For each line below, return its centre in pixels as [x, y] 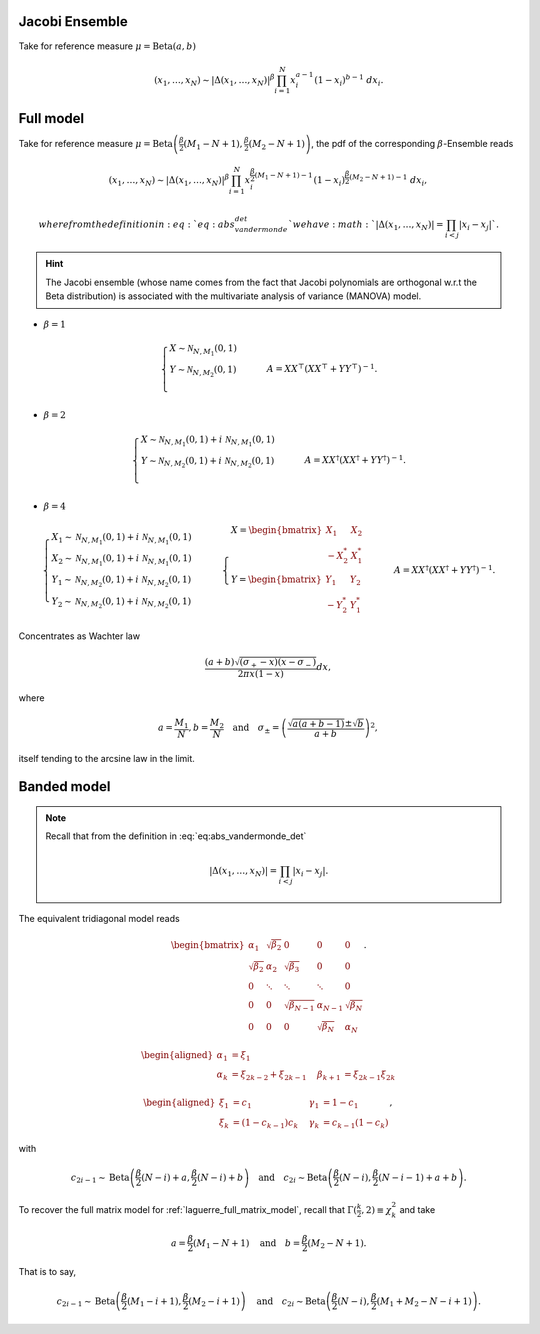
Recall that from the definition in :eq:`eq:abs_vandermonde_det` [176, 836]
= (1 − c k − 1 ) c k [265, 1123]
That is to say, [47, 1272]
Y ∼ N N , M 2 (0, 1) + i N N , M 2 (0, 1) [207, 462]
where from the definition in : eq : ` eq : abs [136, 224]
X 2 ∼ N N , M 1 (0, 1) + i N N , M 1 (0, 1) [121, 560]
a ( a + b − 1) [318, 724]
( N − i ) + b [220, 1177]
